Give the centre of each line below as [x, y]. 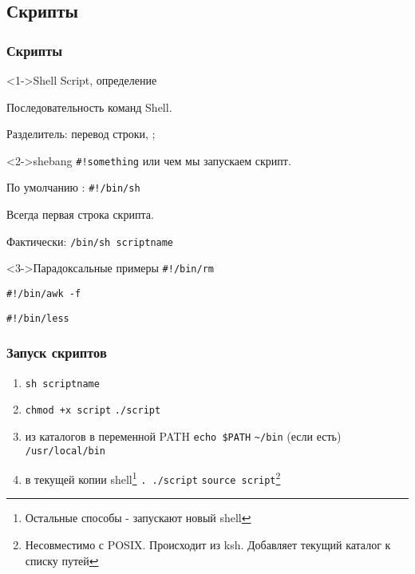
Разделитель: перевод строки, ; [81, 134]
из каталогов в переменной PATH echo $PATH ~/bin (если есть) [183, 435]
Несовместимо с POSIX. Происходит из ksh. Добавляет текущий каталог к [208, 545]
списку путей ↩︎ [62, 560]
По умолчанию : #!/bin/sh [73, 187]
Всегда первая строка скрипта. [80, 214]
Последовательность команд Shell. [89, 107]
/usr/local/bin [65, 451]
